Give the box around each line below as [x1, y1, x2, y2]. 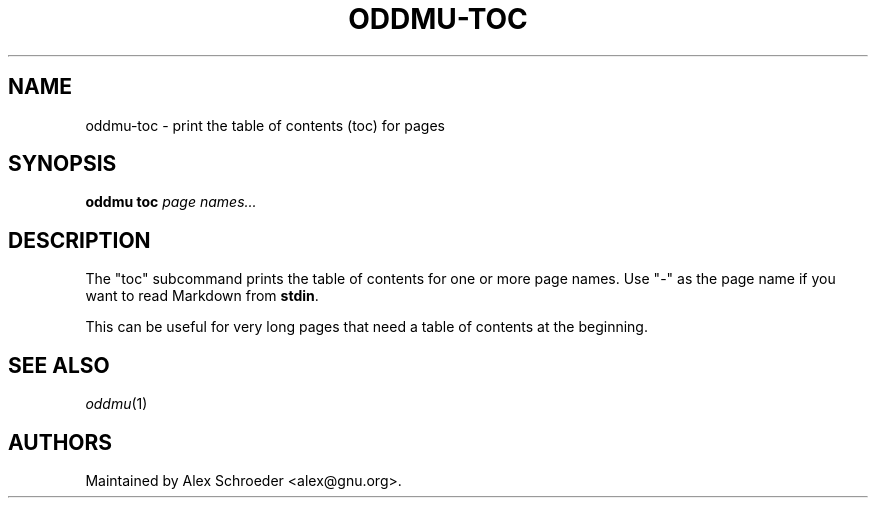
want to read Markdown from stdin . [85, 287, 319, 305]
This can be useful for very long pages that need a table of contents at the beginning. [85, 318, 648, 336]
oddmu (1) [85, 395, 148, 413]
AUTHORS [8, 429, 113, 455]
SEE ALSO [8, 352, 110, 378]
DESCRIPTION [8, 227, 151, 253]
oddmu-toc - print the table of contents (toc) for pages [85, 116, 445, 134]
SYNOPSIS [8, 151, 117, 177]
